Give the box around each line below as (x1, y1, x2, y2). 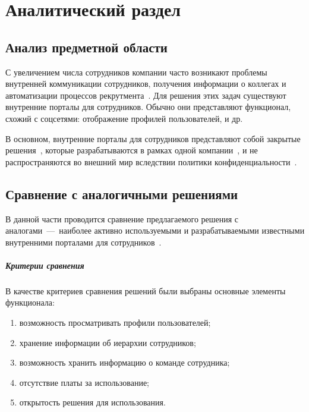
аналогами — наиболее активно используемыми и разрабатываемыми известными (5, 224, 305, 237)
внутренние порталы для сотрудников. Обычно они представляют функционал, (5, 100, 291, 113)
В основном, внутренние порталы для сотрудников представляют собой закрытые (5, 132, 301, 144)
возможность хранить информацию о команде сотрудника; (19, 356, 230, 369)
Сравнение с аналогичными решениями (5, 184, 238, 203)
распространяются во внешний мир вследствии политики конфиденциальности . (5, 155, 297, 168)
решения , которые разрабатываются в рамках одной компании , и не (5, 144, 258, 156)
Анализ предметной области (5, 37, 168, 56)
